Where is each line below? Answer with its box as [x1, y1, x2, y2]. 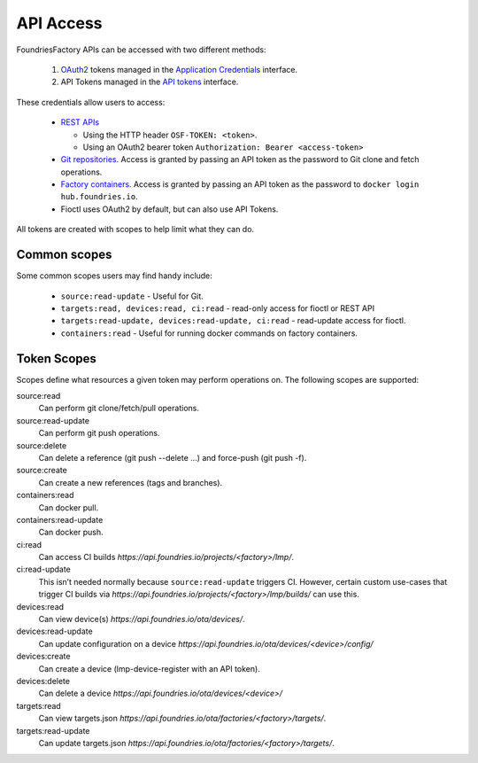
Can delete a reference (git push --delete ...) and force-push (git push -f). [38, 452, 307, 463]
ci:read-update [16, 564, 71, 575]
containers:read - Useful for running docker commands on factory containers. [60, 328, 358, 339]
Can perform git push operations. [38, 428, 160, 439]
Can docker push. [38, 527, 104, 538]
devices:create [16, 651, 71, 662]
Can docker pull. [38, 502, 99, 513]
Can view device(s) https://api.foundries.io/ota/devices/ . [38, 614, 245, 625]
